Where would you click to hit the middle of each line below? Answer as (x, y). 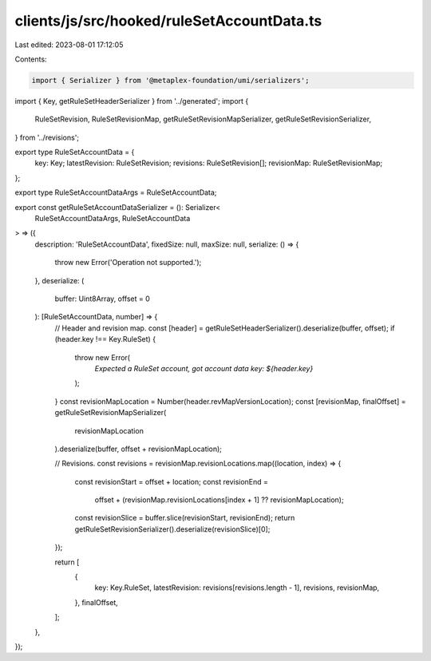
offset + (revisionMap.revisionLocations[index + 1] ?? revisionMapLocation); (219, 500)
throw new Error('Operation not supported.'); (128, 263)
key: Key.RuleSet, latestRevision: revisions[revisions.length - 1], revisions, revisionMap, (237, 588)
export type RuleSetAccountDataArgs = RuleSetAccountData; (116, 192)
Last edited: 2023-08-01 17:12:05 (69, 45)
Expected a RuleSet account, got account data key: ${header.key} (204, 368)
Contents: (31, 59)
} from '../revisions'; (47, 137)
